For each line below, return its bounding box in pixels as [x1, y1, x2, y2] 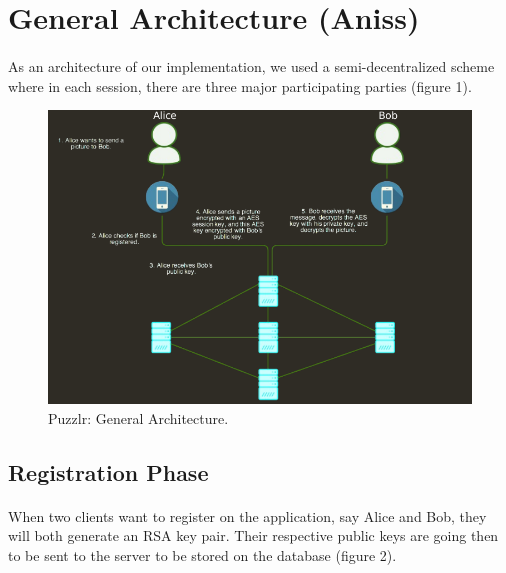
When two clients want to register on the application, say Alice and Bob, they [8, 505, 487, 526]
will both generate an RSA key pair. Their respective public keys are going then [8, 525, 499, 546]
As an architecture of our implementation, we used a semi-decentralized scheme [8, 55, 495, 76]
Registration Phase [8, 456, 209, 487]
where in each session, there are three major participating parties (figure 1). [8, 75, 472, 96]
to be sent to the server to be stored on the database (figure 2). [8, 544, 397, 565]
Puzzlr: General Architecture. [48, 407, 229, 428]
